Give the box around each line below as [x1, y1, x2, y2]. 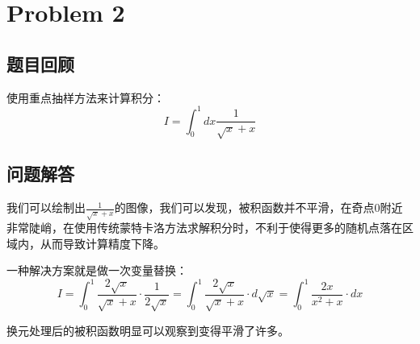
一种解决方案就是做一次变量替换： [6, 262, 187, 279]
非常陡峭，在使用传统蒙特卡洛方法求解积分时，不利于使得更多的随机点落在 [6, 219, 402, 236]
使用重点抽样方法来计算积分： [6, 89, 165, 106]
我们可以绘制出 [6, 199, 86, 216]
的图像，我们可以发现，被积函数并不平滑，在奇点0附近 [114, 199, 403, 216]
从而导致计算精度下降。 [40, 234, 165, 251]
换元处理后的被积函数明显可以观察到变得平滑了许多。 [6, 321, 289, 338]
